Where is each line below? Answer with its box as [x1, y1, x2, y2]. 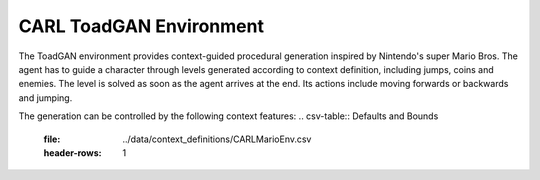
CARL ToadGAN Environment [18, 15, 265, 37]
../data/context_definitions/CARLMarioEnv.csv [122, 133, 312, 145]
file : [43, 133, 61, 145]
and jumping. [18, 91, 73, 104]
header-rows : [43, 146, 102, 159]
